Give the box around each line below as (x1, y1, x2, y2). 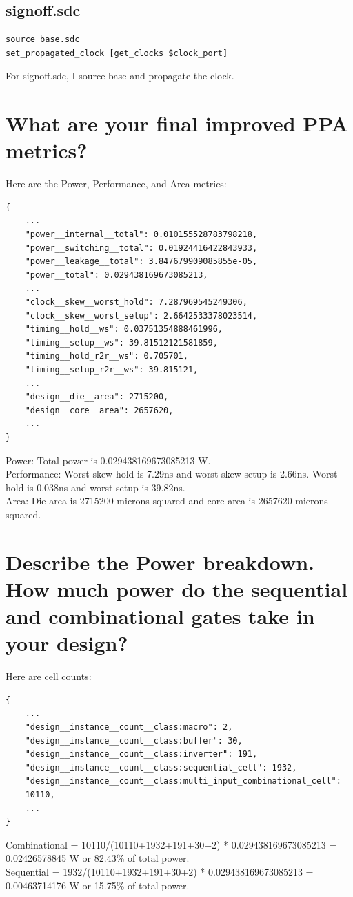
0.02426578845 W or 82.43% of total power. (6, 851, 190, 865)
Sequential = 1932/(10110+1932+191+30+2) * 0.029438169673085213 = (6, 864, 314, 878)
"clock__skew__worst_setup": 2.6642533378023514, (25, 310, 258, 321)
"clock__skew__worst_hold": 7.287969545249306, (25, 297, 248, 308)
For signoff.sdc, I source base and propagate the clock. (6, 68, 234, 83)
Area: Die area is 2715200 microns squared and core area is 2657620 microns (6, 493, 328, 508)
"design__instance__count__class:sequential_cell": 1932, (25, 762, 297, 773)
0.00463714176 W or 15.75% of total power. (6, 878, 190, 892)
